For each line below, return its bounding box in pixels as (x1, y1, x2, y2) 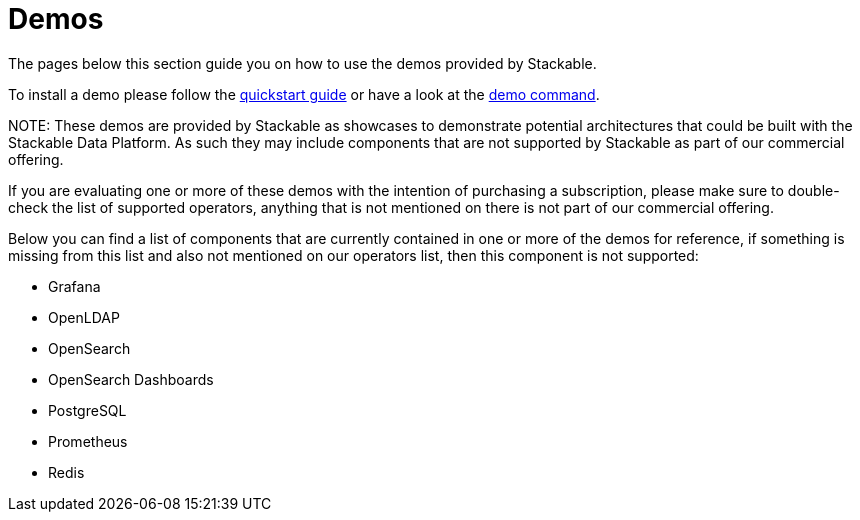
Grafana (48, 277, 101, 295)
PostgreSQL (48, 401, 127, 419)
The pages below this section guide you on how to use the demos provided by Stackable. (8, 54, 597, 72)
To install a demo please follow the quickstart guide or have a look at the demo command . (8, 85, 600, 103)
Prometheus (48, 432, 128, 450)
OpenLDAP (48, 308, 120, 326)
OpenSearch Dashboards (48, 370, 214, 388)
